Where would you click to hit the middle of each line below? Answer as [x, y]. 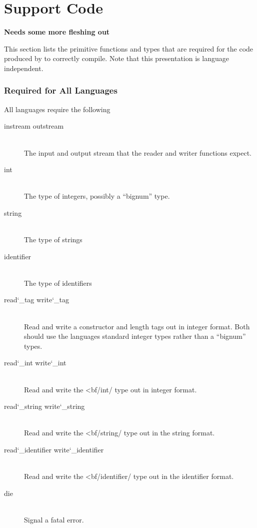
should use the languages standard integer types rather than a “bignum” [135, 336]
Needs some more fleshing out [57, 32]
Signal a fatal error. [54, 519]
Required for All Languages [61, 90]
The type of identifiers [58, 283]
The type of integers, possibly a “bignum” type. [97, 196]
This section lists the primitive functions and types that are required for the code [129, 48]
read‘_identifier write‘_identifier [54, 449]
